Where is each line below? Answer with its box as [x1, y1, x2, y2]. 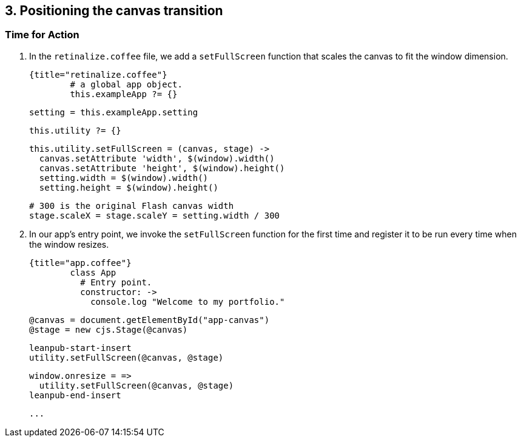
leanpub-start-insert [29, 342, 132, 353]
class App [70, 267, 116, 277]
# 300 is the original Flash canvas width [29, 200, 234, 211]
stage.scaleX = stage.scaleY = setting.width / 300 [29, 210, 280, 220]
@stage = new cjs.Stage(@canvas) [29, 324, 188, 335]
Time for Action [5, 29, 79, 41]
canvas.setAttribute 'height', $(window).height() [39, 163, 285, 173]
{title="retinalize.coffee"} [29, 69, 167, 80]
